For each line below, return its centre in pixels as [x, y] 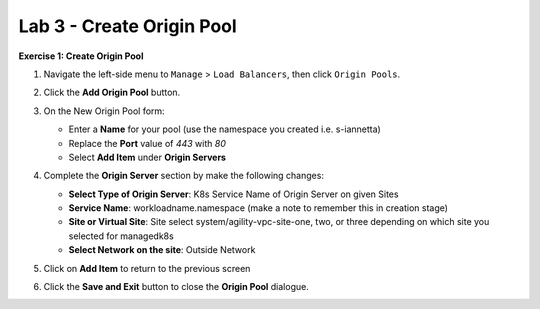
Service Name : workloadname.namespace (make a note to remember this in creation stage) [258, 208]
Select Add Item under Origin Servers [147, 157]
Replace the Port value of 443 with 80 [147, 143]
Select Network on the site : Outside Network [162, 250]
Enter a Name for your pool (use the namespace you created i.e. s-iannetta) [225, 129]
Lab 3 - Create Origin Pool [127, 26]
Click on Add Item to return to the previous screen [147, 268]
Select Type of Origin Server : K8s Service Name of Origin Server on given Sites [233, 194]
